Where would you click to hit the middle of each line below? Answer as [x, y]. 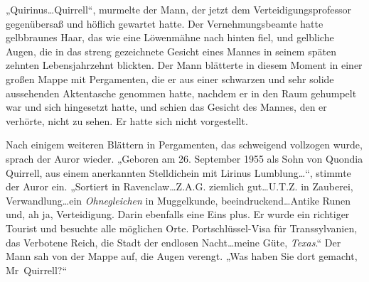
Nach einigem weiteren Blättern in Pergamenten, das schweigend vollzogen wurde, [184, 145]
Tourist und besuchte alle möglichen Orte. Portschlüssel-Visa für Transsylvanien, [182, 228]
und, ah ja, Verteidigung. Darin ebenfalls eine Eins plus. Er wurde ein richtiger [178, 214]
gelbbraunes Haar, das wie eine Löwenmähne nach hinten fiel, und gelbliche [170, 37]
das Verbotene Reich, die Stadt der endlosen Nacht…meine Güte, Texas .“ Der [173, 242]
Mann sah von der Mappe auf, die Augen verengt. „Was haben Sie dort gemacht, [182, 256]
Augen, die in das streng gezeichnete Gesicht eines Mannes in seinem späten [171, 51]
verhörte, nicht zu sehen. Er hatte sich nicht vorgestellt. [127, 120]
